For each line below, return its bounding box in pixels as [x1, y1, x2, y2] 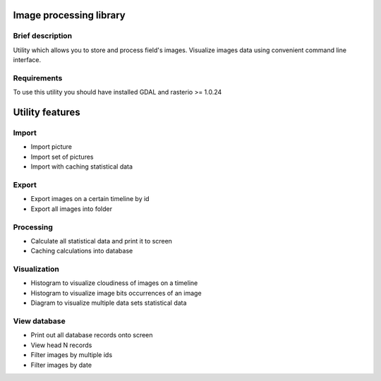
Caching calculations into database [30, 247, 133, 255]
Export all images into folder [30, 205, 113, 213]
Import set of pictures [30, 152, 94, 161]
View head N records [30, 341, 92, 349]
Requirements [13, 73, 63, 83]
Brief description [13, 31, 73, 41]
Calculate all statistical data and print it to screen [30, 236, 173, 245]
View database [13, 316, 66, 326]
